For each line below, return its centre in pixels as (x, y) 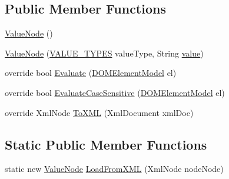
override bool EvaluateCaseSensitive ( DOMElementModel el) (115, 92)
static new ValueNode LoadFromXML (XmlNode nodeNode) (114, 169)
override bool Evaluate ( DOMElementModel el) (91, 73)
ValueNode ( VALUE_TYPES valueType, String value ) (104, 53)
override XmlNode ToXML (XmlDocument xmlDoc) (99, 112)
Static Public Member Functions (106, 144)
